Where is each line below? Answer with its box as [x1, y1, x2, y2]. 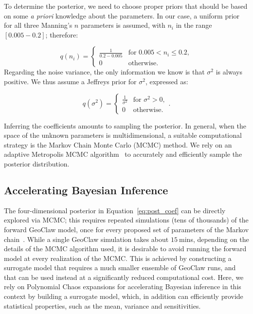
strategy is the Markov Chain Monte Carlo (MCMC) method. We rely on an [4, 139, 232, 149]
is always [216, 67, 242, 77]
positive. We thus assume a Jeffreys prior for [4, 76, 137, 86]
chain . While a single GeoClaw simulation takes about [4, 234, 169, 244]
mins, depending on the [179, 234, 249, 244]
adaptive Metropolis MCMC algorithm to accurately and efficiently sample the [4, 149, 242, 159]
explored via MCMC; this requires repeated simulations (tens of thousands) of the [4, 215, 249, 225]
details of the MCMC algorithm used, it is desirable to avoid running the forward [4, 243, 247, 254]
